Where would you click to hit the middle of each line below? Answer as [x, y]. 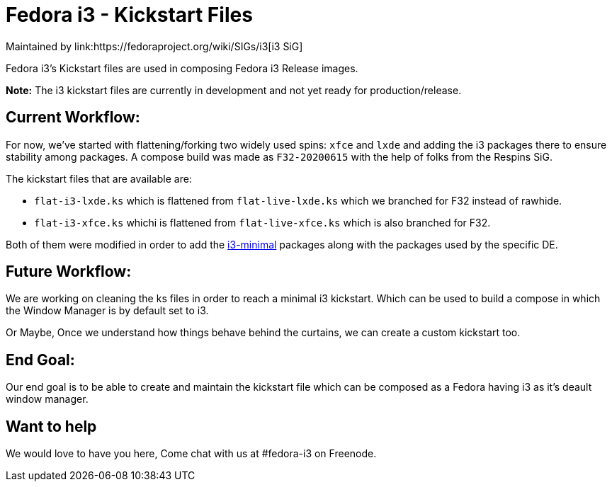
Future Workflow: [69, 272]
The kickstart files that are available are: [99, 178]
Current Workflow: [73, 118]
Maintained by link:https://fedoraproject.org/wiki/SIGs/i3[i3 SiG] [154, 46]
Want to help [51, 426]
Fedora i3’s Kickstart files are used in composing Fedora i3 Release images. [182, 68]
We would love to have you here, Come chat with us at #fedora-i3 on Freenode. [191, 454]
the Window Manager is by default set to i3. [107, 311]
